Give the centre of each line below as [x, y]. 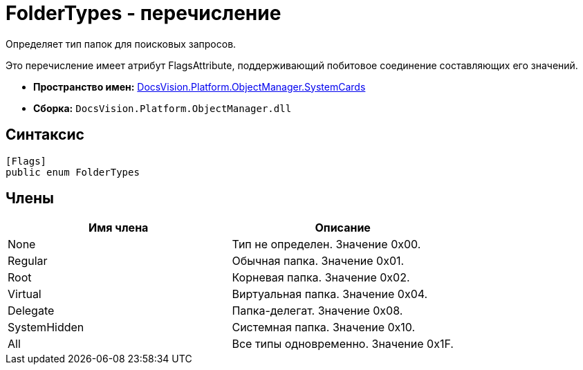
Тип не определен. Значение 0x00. [326, 244]
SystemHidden [46, 327]
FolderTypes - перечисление [144, 13]
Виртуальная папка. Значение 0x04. [330, 294]
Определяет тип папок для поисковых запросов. [121, 44]
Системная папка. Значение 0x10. [324, 327]
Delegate [31, 311]
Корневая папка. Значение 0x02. [321, 278]
